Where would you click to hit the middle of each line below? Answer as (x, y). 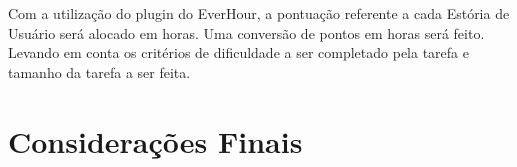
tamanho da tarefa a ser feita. (99, 71)
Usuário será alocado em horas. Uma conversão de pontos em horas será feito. (246, 32)
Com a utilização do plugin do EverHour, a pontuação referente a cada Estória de (259, 13)
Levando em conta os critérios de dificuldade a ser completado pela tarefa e (238, 52)
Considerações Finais (155, 140)
